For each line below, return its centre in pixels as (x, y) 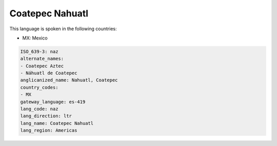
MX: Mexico (35, 38)
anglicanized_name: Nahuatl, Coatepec (69, 80)
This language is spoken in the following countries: (63, 29)
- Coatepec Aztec (42, 66)
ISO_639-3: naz (39, 51)
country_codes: (39, 87)
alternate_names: (42, 59)
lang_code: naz (39, 109)
